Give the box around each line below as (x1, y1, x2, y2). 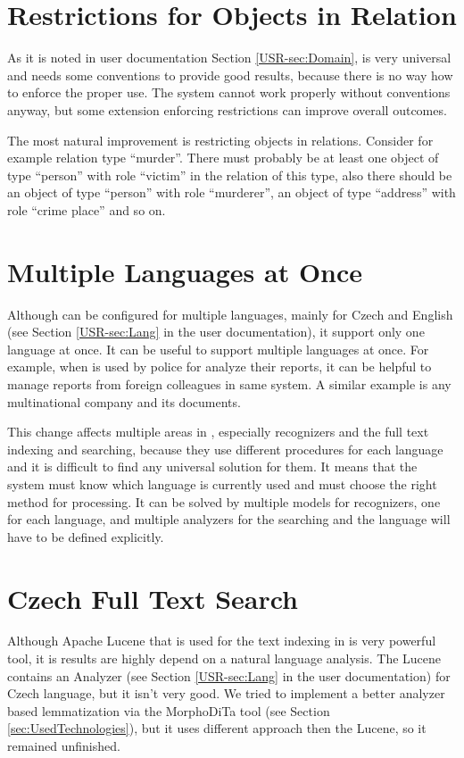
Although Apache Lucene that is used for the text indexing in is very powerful (7, 631, 436, 650)
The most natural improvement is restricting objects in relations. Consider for (7, 130, 434, 149)
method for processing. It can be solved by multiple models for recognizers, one (7, 492, 441, 511)
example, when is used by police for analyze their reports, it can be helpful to (7, 357, 432, 376)
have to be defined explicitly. (7, 527, 164, 546)
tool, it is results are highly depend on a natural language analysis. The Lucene (7, 649, 442, 668)
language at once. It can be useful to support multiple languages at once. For (7, 339, 429, 358)
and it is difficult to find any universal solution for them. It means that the (7, 457, 418, 476)
